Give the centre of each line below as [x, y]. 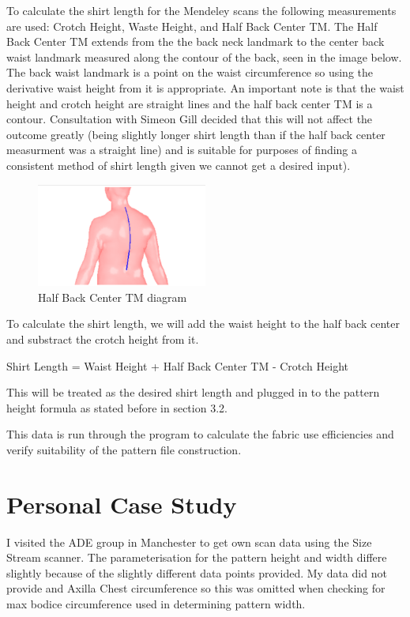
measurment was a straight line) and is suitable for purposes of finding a [182, 150]
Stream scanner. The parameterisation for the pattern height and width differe [197, 557]
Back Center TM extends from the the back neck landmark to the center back [196, 41]
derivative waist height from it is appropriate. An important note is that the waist [205, 87]
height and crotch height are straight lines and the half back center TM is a [190, 103]
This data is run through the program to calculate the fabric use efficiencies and [200, 434]
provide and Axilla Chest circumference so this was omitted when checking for [196, 588]
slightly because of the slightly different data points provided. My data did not [197, 572]
